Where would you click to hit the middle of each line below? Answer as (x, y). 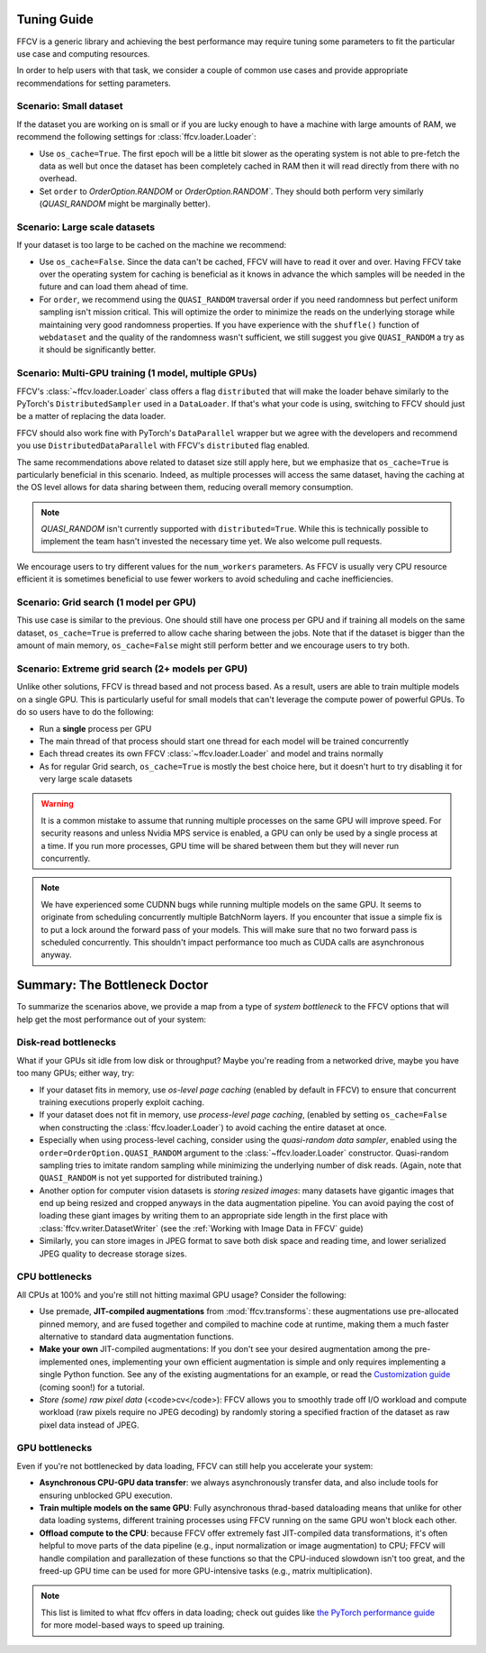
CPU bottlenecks (54, 1277)
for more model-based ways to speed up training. (133, 1625)
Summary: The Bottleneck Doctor (112, 986)
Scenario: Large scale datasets (86, 227)
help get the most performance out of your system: (112, 1019)
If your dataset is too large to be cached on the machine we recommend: (152, 245)
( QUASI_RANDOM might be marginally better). (125, 204)
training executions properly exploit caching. (121, 1102)
